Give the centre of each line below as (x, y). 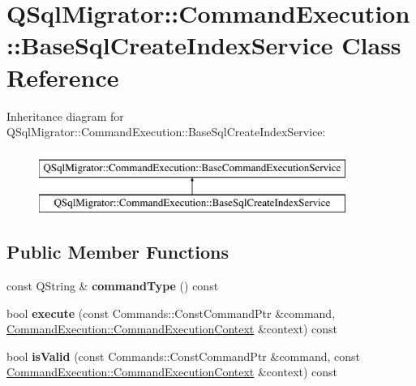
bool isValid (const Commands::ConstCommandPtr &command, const (184, 356)
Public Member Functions (118, 252)
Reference (63, 77)
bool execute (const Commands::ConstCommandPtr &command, (171, 313)
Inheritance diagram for (65, 116)
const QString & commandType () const (113, 286)
